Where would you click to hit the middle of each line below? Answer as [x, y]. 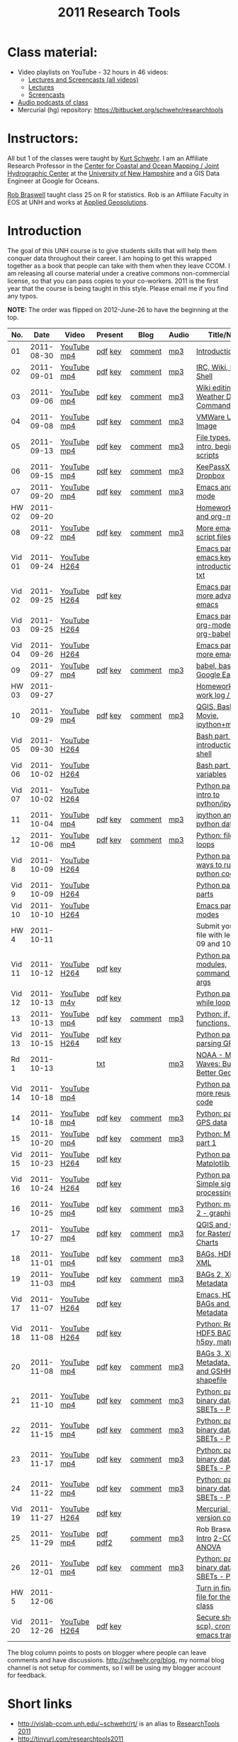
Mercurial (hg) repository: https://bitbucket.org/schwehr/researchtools [120, 109]
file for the [213, 1596]
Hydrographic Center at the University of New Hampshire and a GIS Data [114, 173]
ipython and [216, 814]
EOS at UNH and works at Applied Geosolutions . [78, 202]
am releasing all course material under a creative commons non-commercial [119, 273]
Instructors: [43, 139]
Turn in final [216, 1588]
